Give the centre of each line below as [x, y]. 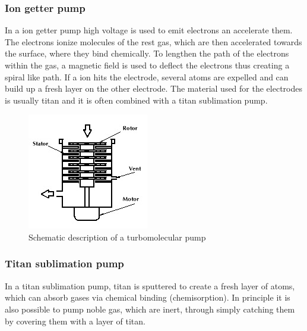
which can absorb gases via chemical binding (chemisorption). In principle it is [148, 297]
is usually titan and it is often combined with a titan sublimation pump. [136, 100]
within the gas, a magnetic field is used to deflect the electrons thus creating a [147, 65]
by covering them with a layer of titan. [75, 321]
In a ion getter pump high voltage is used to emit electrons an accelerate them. [149, 30]
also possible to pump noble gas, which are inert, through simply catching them [150, 309]
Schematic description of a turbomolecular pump [117, 237]
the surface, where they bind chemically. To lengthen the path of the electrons [147, 53]
